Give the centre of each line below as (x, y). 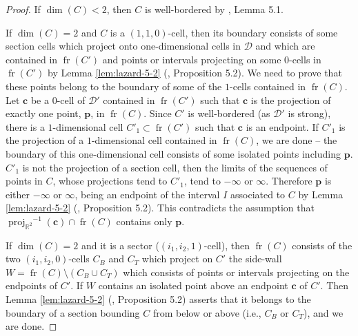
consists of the (322, 245)
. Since (158, 113)
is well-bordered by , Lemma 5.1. (214, 9)
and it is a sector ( (120, 245)
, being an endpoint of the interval (147, 194)
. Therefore (289, 181)
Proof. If (23, 9)
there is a (25, 126)
